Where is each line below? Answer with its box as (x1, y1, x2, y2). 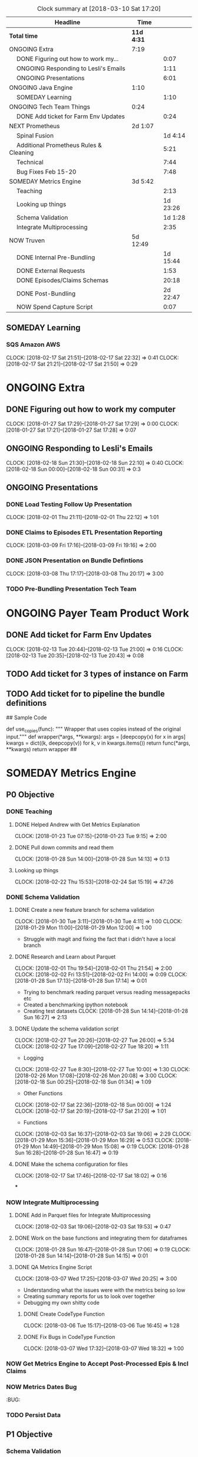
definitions (6, 698, 47, 708)
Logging (23, 1054, 44, 1061)
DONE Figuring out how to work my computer (6, 405, 176, 415)
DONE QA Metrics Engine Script (14, 1264, 93, 1271)
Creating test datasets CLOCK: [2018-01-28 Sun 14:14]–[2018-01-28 (23, 1007, 189, 1014)
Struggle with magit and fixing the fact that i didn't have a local (23, 935, 176, 943)
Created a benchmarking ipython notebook (23, 1001, 128, 1008)
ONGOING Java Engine (9, 84, 73, 92)
